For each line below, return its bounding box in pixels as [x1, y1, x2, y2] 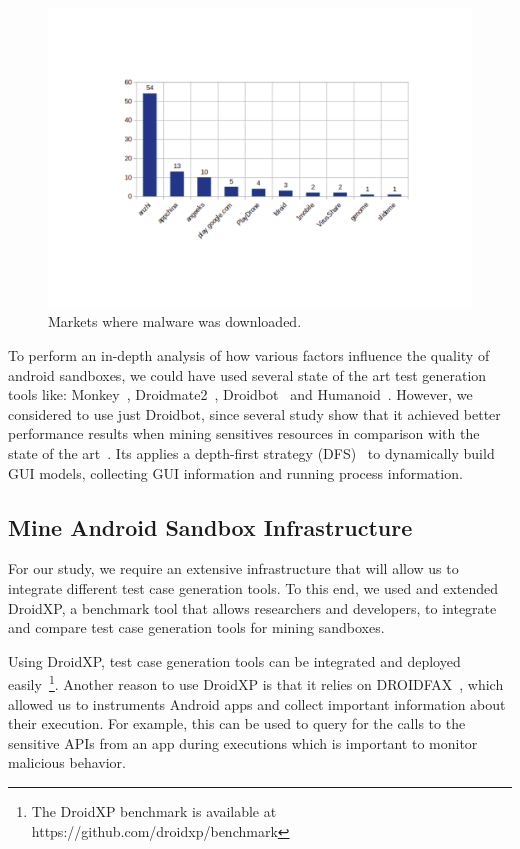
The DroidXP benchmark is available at [31, 800, 277, 821]
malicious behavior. [8, 752, 126, 773]
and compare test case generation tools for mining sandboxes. [8, 617, 385, 638]
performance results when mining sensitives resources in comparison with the [8, 423, 480, 444]
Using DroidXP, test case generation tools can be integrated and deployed [8, 650, 461, 671]
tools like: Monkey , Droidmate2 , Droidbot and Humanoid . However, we [8, 384, 473, 405]
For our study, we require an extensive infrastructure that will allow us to [8, 558, 459, 579]
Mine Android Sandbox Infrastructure [8, 511, 413, 542]
